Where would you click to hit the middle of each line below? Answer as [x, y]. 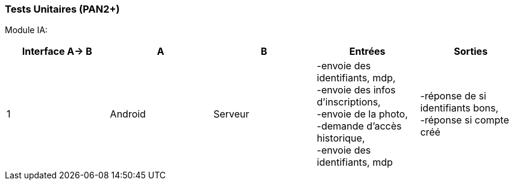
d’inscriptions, [349, 102]
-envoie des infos [356, 90]
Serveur [231, 114]
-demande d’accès [359, 126]
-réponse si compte [465, 120]
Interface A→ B [57, 52]
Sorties [471, 52]
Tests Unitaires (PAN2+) [62, 9]
